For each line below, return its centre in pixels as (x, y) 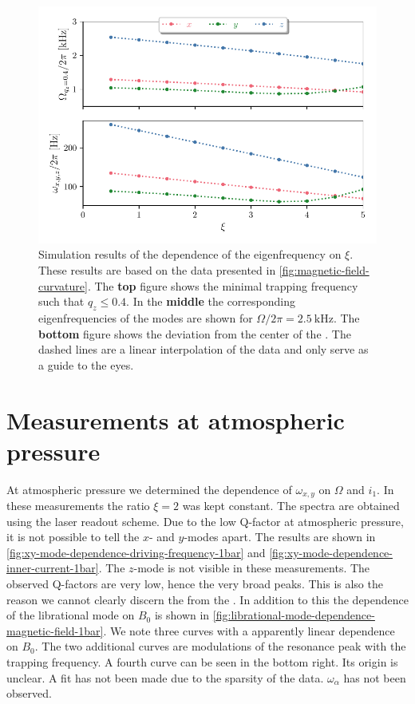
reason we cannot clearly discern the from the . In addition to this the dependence (207, 599)
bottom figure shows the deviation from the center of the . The (195, 333)
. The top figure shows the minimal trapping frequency (223, 285)
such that (61, 301)
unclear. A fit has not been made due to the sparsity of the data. (165, 677)
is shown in (182, 615)
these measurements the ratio (78, 506)
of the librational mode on (71, 615)
